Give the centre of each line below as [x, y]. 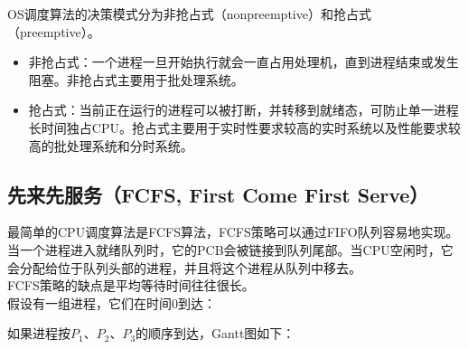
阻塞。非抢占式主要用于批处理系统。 [136, 79]
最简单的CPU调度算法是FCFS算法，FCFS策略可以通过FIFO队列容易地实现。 [233, 232]
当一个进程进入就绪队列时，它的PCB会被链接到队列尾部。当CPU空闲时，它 [230, 249]
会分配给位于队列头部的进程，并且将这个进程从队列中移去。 [184, 267]
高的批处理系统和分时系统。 [111, 145]
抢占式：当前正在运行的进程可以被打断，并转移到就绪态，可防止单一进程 [243, 110]
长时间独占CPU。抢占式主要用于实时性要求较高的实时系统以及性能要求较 [244, 127]
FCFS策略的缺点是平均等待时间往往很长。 [131, 285]
